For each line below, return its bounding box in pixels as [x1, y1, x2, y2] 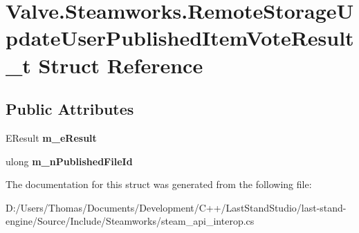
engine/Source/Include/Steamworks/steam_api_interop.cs [6, 214, 255, 228]
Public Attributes [6, 98, 134, 120]
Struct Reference [38, 50, 203, 79]
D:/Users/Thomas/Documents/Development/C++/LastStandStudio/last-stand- [6, 200, 347, 214]
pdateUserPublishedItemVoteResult [6, 24, 354, 52]
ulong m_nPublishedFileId [6, 153, 133, 168]
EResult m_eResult [6, 130, 97, 145]
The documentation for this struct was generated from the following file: [6, 177, 312, 192]
